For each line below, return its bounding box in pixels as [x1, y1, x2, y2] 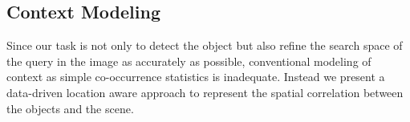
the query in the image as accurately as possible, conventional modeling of [6, 52, 371, 69]
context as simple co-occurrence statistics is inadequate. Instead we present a [6, 68, 385, 85]
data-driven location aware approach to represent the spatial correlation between [6, 83, 404, 100]
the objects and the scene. [6, 100, 134, 116]
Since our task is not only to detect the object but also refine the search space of [6, 37, 403, 54]
